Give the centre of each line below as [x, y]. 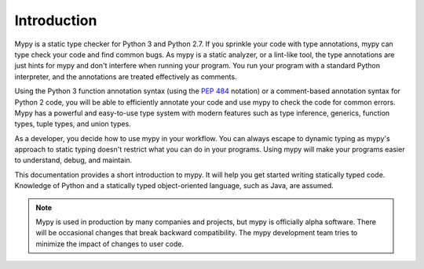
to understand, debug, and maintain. [73, 160]
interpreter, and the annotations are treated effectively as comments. [126, 76]
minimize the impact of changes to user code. [110, 244]
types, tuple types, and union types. [73, 124]
